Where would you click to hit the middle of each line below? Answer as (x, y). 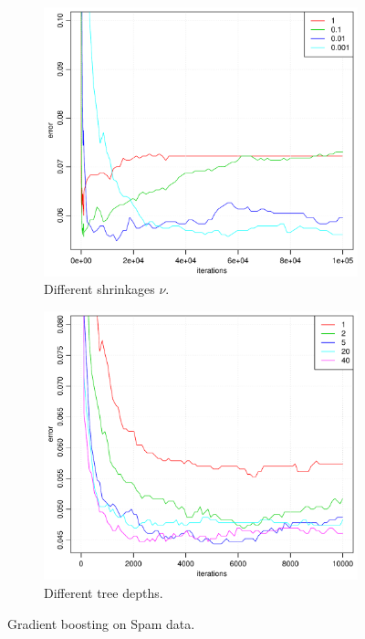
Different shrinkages (99, 289)
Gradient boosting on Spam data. (101, 623)
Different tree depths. (104, 592)
